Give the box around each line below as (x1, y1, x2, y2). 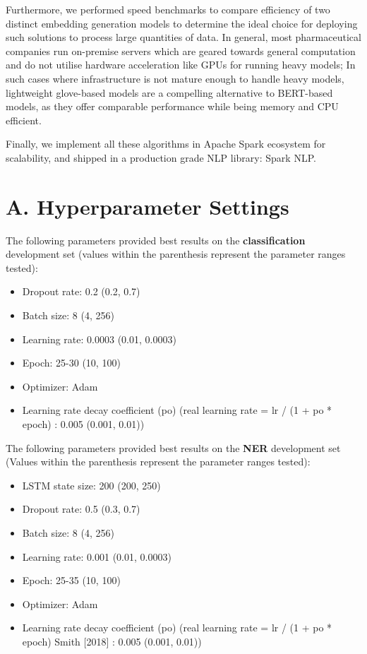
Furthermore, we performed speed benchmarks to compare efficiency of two (6, 2, 330, 16)
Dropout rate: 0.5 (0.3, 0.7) (22, 501, 140, 516)
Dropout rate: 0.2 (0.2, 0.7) (22, 284, 140, 299)
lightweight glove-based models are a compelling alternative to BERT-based (6, 85, 333, 100)
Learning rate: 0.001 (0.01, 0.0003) (22, 549, 172, 564)
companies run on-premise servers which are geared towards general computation (6, 43, 356, 58)
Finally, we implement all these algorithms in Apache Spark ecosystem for (6, 136, 326, 151)
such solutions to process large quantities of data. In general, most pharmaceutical (6, 30, 361, 44)
